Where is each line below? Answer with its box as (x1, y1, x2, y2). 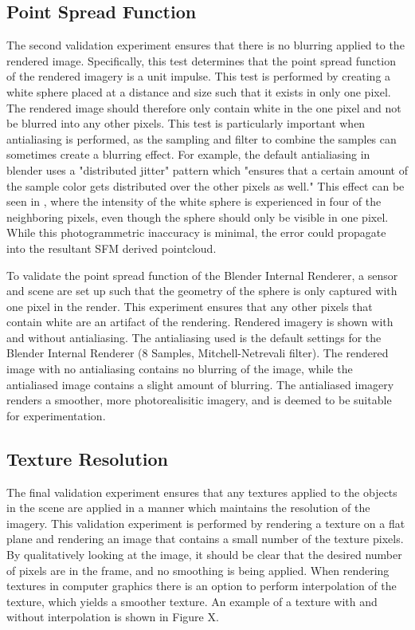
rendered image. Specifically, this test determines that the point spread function (6, 52, 396, 69)
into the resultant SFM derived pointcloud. (6, 239, 217, 256)
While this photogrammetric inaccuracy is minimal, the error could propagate (6, 224, 386, 241)
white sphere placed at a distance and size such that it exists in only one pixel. (6, 83, 391, 100)
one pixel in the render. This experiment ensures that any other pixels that (6, 297, 373, 314)
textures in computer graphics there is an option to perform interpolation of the (6, 577, 397, 594)
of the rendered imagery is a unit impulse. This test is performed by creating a (6, 68, 391, 85)
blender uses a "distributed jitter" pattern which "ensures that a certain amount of (6, 161, 409, 178)
